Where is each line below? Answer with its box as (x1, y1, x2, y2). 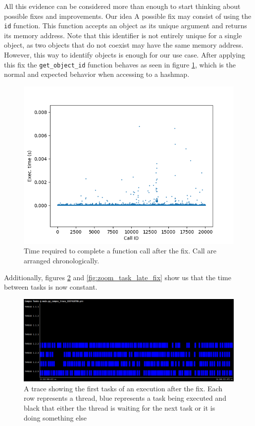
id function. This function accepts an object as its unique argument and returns (4, 20, 247, 31)
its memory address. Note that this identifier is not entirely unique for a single (4, 30, 242, 40)
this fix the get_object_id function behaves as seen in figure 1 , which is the (4, 59, 236, 69)
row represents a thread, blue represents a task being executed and (24, 393, 226, 403)
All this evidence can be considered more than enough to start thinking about (4, 1, 241, 11)
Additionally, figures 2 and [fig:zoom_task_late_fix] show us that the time (4, 272, 231, 282)
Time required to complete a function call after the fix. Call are (24, 245, 217, 256)
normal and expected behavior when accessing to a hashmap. (4, 69, 190, 79)
